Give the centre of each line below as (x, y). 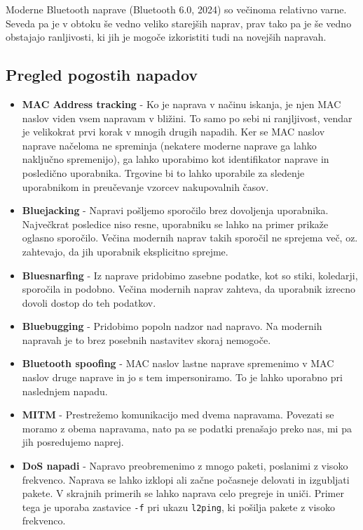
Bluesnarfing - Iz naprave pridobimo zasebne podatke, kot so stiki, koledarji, (190, 275)
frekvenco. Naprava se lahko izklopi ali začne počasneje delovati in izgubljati (186, 479)
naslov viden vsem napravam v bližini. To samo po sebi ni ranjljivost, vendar (187, 118)
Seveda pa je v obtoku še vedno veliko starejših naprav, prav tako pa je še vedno (179, 23)
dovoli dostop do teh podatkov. (89, 302)
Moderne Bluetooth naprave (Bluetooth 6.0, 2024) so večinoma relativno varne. (176, 9)
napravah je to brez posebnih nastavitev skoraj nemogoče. (146, 339)
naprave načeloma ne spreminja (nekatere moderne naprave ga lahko (169, 145)
